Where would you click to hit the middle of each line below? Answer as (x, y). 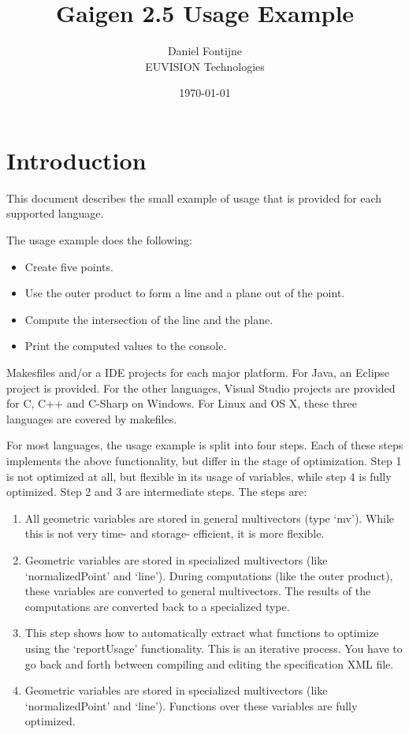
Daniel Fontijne (205, 51)
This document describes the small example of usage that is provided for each (194, 197)
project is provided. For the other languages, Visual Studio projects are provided (201, 387)
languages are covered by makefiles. (92, 418)
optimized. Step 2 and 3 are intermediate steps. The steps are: (157, 492)
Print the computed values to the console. (126, 346)
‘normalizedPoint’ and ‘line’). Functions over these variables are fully (191, 705)
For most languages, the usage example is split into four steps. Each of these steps (205, 445)
